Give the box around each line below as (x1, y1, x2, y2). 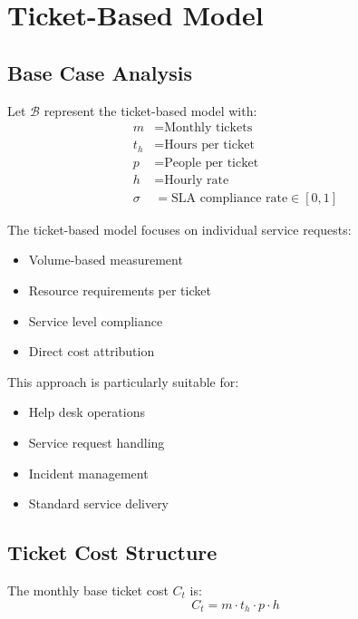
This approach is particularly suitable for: (7, 372, 239, 391)
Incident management (28, 463, 149, 482)
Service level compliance (28, 311, 163, 330)
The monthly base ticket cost (7, 580, 169, 599)
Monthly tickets (164, 121, 253, 135)
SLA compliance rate (171, 191, 288, 205)
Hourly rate (164, 173, 229, 187)
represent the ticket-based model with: (44, 101, 257, 120)
